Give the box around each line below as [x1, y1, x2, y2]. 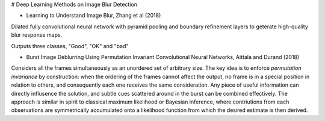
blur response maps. [11, 31, 63, 39]
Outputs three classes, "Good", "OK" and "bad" [11, 42, 129, 49]
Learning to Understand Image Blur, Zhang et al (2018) [26, 12, 161, 19]
